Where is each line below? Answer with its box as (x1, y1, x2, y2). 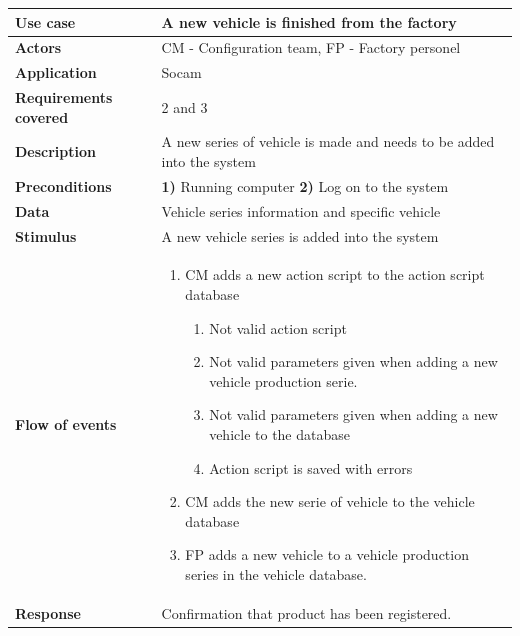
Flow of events (15, 414, 117, 435)
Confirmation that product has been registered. (161, 602, 452, 623)
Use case (15, 11, 76, 32)
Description (15, 141, 97, 162)
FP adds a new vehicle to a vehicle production (185, 544, 469, 565)
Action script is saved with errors (209, 457, 413, 478)
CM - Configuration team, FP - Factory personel (161, 37, 461, 58)
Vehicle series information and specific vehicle (161, 200, 441, 221)
